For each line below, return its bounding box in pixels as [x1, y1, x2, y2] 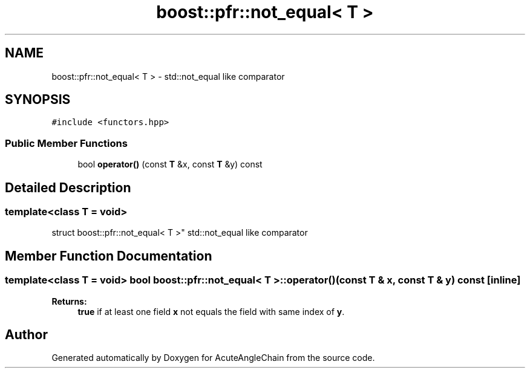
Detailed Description [5, 180, 131, 195]
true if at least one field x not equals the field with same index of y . [77, 306, 345, 317]
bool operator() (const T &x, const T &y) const [77, 159, 263, 170]
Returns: [51, 296, 87, 307]
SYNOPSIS [5, 92, 71, 108]
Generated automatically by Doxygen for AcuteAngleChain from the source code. [51, 352, 375, 363]
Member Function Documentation [5, 248, 212, 264]
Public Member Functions [5, 137, 128, 149]
